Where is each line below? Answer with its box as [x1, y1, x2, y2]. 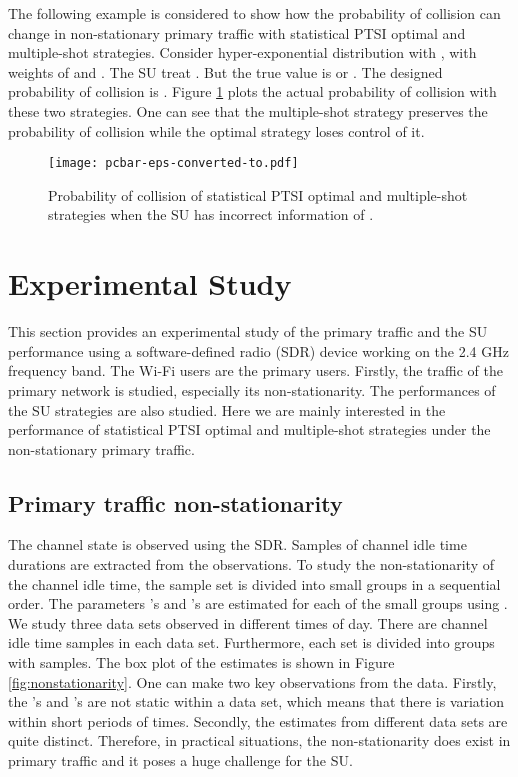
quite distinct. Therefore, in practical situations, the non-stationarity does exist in [8, 730, 511, 751]
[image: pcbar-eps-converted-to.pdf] [48, 156, 299, 171]
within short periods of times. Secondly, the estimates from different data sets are [8, 710, 508, 731]
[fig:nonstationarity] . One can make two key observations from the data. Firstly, [8, 671, 497, 692]
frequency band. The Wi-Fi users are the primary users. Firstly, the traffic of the [8, 360, 503, 381]
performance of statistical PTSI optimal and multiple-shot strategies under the [8, 419, 491, 440]
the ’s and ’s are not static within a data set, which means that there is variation [8, 691, 504, 712]
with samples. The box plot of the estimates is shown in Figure [8, 652, 395, 673]
